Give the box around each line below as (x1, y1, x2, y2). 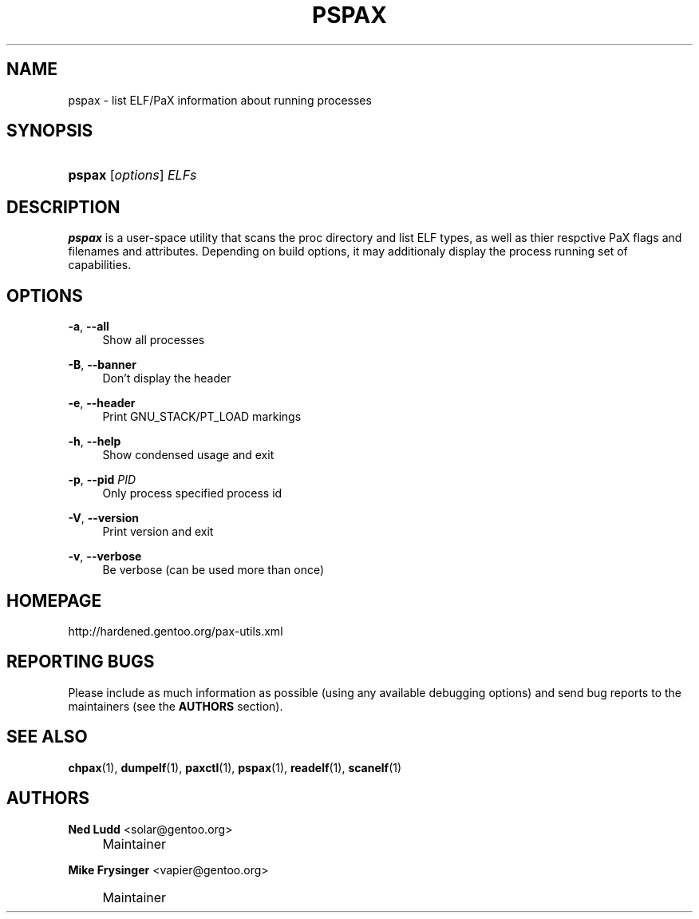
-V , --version (68, 511, 139, 525)
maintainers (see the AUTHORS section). (68, 699, 283, 713)
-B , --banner (68, 358, 136, 372)
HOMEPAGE (6, 590, 102, 611)
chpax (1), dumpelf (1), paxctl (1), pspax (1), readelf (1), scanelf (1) (68, 760, 402, 774)
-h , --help (68, 434, 121, 449)
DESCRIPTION (6, 196, 120, 217)
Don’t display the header (102, 371, 231, 386)
